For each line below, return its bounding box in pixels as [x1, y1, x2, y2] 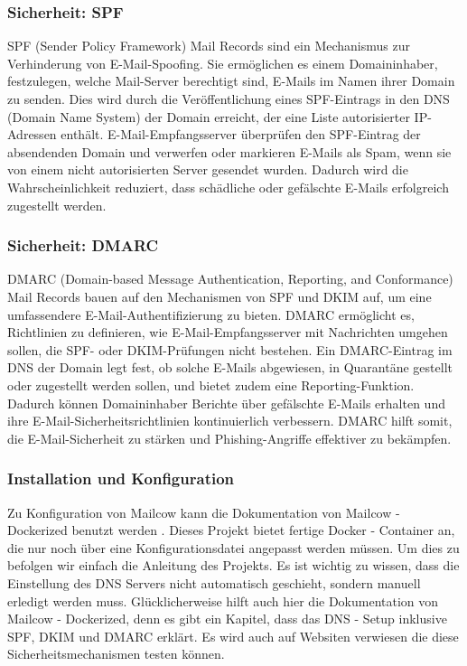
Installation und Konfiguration [7, 467, 235, 490]
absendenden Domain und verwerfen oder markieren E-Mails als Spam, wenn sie [7, 142, 452, 161]
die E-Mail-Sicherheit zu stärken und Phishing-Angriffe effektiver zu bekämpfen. [7, 428, 452, 447]
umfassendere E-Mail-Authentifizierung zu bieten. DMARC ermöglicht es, [7, 305, 415, 324]
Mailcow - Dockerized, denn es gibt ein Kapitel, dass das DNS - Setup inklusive [7, 609, 447, 628]
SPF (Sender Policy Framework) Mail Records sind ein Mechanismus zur [7, 36, 410, 55]
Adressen [7, 125, 57, 144]
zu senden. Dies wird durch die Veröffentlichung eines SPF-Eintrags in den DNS [7, 89, 450, 108]
